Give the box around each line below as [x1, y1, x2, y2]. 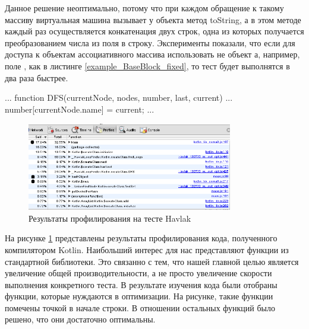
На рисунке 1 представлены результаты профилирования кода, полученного [5, 232, 278, 244]
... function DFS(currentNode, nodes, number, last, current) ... [5, 91, 233, 104]
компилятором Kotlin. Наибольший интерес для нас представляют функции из [5, 243, 289, 255]
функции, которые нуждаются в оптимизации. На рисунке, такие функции [5, 290, 273, 302]
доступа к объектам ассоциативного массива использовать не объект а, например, [5, 48, 300, 60]
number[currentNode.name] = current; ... [5, 103, 154, 115]
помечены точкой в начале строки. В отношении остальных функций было [5, 301, 275, 314]
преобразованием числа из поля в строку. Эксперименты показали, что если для [5, 36, 295, 49]
